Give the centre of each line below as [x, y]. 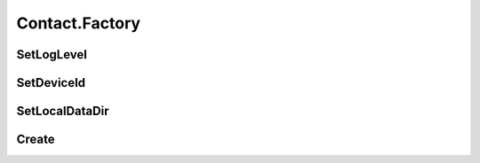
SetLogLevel [52, 54]
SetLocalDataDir [63, 111]
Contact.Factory [79, 23]
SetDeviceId [51, 83]
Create [36, 140]
